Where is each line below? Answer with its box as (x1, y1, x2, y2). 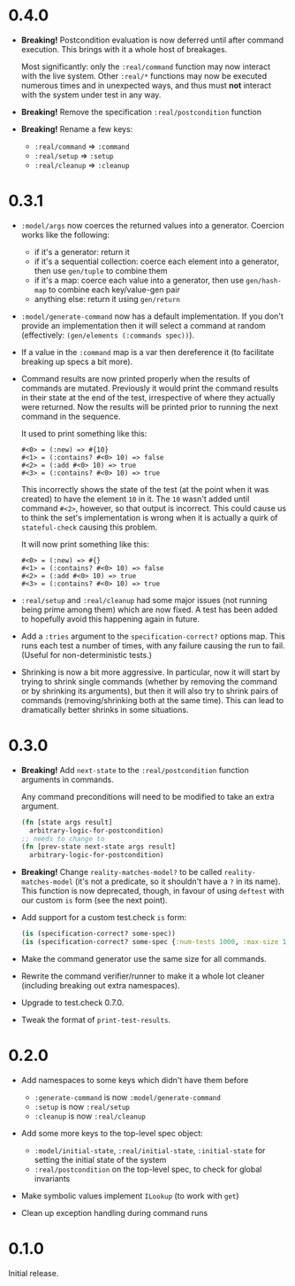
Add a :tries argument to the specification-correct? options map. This (20, 631, 286, 641)
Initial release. (8, 1267, 59, 1278)
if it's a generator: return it (34, 246, 130, 257)
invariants (34, 1173, 71, 1183)
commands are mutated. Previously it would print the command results (20, 383, 279, 393)
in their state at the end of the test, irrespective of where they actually (20, 391, 276, 403)
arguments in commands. (20, 774, 114, 785)
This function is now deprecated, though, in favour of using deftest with (20, 886, 284, 896)
